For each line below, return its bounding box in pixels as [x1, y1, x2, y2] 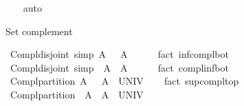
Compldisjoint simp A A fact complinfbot [10, 60, 229, 74]
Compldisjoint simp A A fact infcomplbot [10, 47, 229, 61]
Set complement [5, 23, 73, 38]
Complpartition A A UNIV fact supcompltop [10, 74, 239, 88]
